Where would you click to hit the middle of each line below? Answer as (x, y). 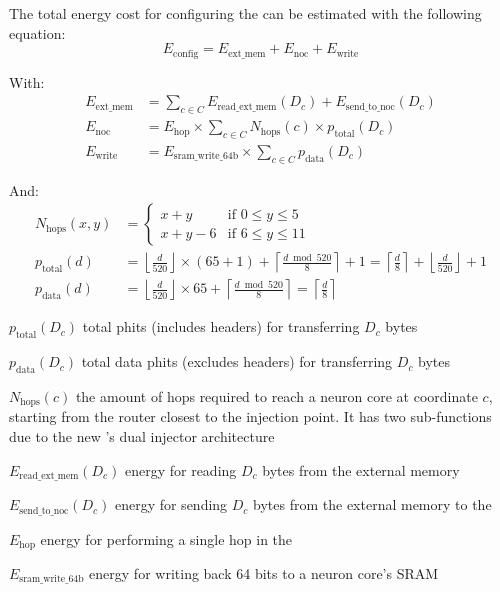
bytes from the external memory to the (372, 504)
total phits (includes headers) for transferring (221, 326)
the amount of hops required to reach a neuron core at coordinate (276, 396)
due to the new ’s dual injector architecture (142, 436)
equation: (37, 32)
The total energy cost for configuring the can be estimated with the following (245, 13)
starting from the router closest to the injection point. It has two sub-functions (250, 416)
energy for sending (171, 504)
